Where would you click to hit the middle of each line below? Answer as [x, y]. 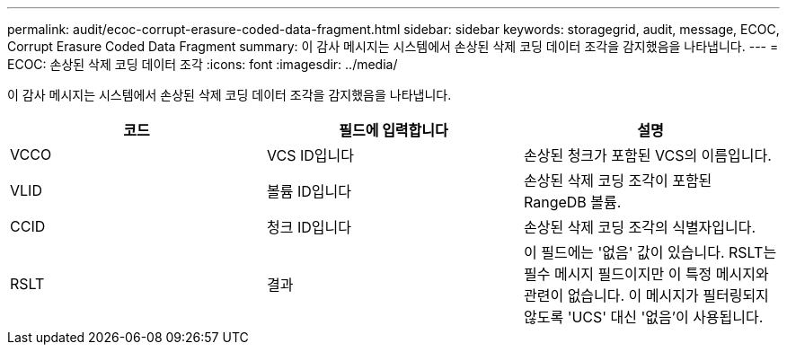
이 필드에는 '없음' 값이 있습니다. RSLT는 [650, 252]
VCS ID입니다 [310, 155]
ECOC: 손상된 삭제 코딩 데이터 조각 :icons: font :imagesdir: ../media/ [203, 64]
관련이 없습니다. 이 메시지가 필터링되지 [646, 295]
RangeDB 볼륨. [572, 202]
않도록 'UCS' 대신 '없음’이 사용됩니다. [643, 317]
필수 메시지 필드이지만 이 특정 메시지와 [646, 274]
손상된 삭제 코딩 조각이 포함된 [618, 180]
